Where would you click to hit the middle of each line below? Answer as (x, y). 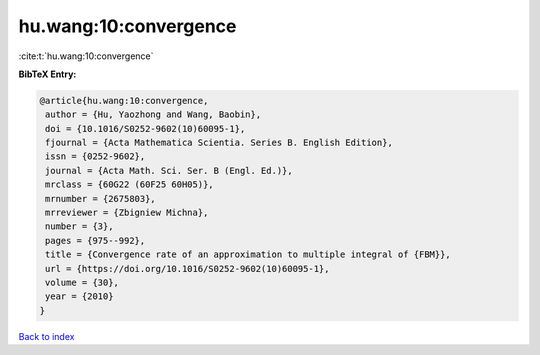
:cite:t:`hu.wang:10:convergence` (86, 56)
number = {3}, (79, 226)
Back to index (46, 336)
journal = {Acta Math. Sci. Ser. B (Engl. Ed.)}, (169, 170)
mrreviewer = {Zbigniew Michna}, (127, 213)
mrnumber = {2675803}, (101, 198)
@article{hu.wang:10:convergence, (124, 100)
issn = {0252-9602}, (95, 156)
